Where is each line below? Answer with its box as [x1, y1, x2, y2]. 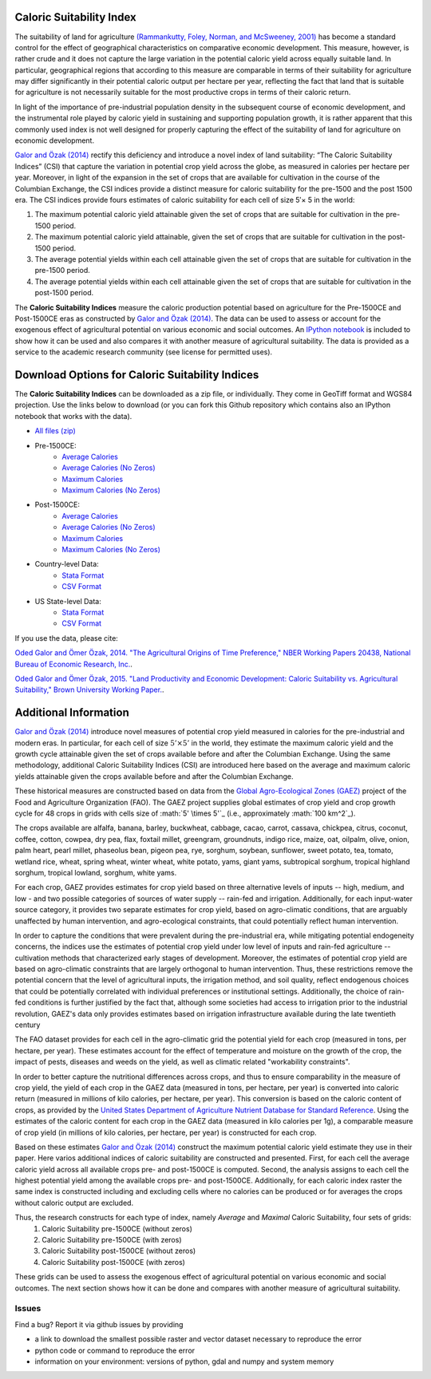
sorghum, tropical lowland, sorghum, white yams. [14, 867, 177, 877]
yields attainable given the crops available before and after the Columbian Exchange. [14, 771, 295, 781]
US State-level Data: [34, 596, 101, 606]
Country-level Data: [34, 559, 99, 569]
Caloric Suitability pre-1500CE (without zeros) [42, 1223, 193, 1233]
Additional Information [14, 706, 129, 720]
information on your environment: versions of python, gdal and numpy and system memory [34, 1357, 334, 1366]
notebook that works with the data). [14, 411, 132, 421]
